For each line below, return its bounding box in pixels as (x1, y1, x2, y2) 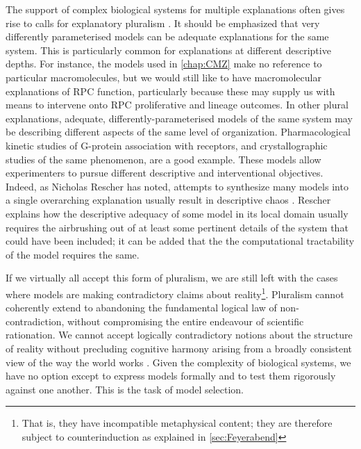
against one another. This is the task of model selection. (6, 382, 244, 396)
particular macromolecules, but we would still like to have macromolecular (6, 70, 321, 84)
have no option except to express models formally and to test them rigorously (6, 368, 336, 383)
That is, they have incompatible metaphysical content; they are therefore (22, 416, 333, 430)
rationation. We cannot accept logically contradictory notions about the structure (6, 327, 353, 342)
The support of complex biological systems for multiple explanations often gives (6, 2, 345, 16)
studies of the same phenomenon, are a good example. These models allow (6, 152, 321, 166)
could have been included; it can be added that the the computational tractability (6, 234, 355, 248)
